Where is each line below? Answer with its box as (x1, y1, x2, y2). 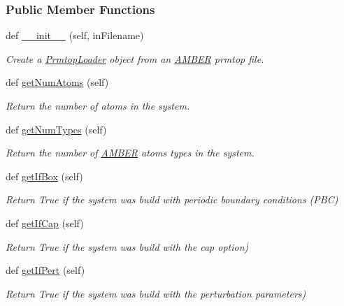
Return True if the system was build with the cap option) (6, 239, 249, 254)
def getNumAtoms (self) (6, 75, 109, 89)
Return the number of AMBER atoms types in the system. (6, 145, 255, 160)
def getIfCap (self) (6, 215, 84, 230)
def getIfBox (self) (6, 168, 83, 183)
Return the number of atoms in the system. (6, 99, 190, 112)
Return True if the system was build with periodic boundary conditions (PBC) (6, 192, 338, 207)
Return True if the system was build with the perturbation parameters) (6, 286, 306, 300)
